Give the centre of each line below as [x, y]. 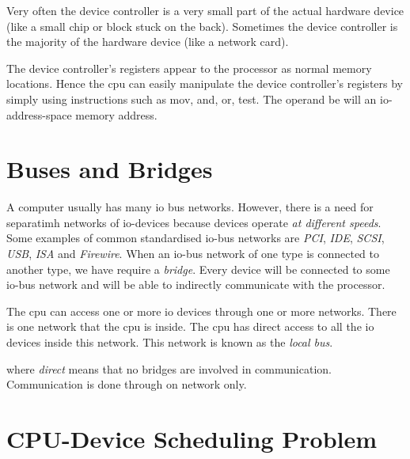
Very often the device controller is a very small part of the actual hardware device [205, 10]
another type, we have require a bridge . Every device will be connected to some [198, 269]
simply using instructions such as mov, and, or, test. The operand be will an [192, 99]
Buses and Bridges [110, 169]
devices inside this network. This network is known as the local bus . [170, 342]
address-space [39, 114]
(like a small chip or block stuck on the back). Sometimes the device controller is [202, 26]
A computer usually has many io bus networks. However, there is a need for [190, 207]
